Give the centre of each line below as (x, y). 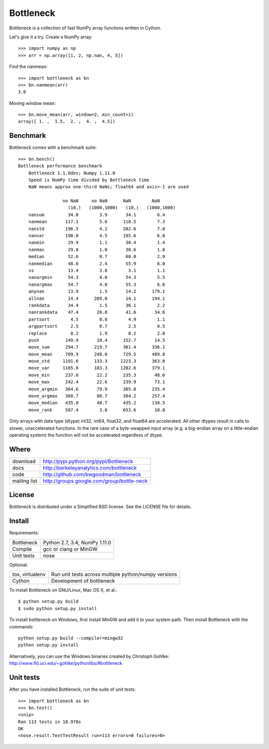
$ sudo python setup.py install (58, 608)
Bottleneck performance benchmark (60, 166)
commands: (21, 626)
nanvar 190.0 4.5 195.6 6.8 (97, 236)
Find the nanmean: (28, 67)
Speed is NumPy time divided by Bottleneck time (89, 180)
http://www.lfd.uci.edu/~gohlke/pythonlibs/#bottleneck (66, 663)
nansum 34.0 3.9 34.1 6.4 (97, 215)
